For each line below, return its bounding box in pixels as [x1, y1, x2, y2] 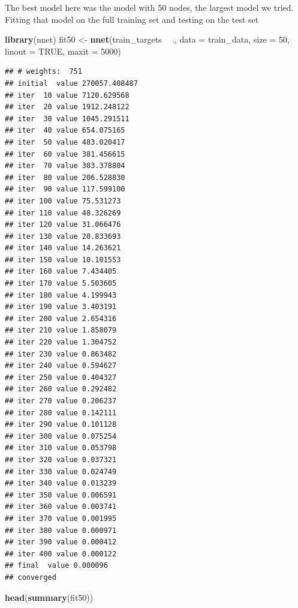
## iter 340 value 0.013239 [5, 479, 117, 488]
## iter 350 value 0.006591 [5, 490, 117, 499]
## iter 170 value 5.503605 [5, 279, 117, 288]
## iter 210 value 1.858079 [5, 326, 117, 335]
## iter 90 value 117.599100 [5, 185, 125, 194]
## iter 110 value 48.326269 [5, 208, 121, 217]
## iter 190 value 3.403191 [5, 302, 117, 312]
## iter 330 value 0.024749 [5, 467, 117, 476]
